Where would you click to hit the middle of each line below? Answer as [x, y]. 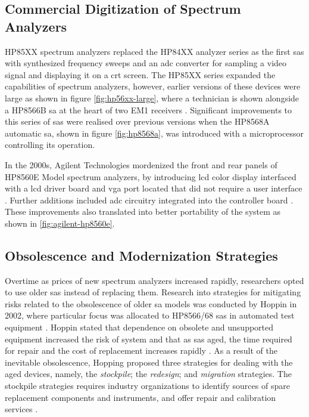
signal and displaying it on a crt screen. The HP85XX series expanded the [140, 74]
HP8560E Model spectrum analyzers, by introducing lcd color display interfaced [151, 176]
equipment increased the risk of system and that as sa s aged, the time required [149, 339]
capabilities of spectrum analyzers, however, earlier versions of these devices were [153, 86]
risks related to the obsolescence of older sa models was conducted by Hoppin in [151, 303]
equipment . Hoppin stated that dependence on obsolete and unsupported [139, 327]
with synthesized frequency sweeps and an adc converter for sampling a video [146, 63]
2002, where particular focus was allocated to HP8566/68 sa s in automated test [150, 315]
